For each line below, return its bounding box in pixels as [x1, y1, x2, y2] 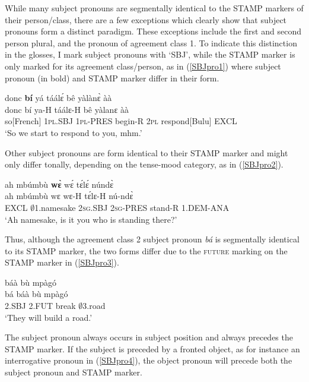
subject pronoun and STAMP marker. [5, 366, 142, 378]
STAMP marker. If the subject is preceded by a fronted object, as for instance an [5, 342, 300, 355]
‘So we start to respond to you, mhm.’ [5, 126, 142, 138]
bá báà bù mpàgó [5, 288, 68, 300]
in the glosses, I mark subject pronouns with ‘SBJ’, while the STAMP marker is [5, 48, 295, 61]
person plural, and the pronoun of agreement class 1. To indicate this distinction [5, 36, 297, 49]
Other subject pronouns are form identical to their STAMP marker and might [5, 146, 288, 159]
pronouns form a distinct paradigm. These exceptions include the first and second [5, 25, 301, 37]
